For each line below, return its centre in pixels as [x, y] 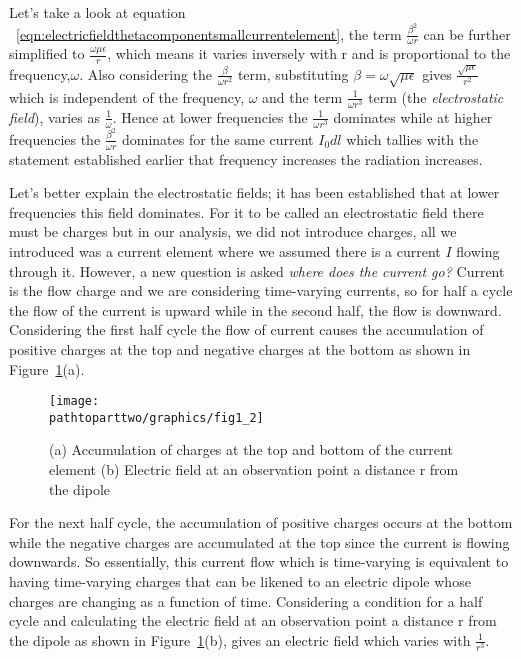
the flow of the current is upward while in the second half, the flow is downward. [255, 309]
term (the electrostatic [436, 96]
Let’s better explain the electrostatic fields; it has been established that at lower [254, 192]
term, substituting [293, 73]
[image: [74, 401]
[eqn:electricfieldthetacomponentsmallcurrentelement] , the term [209, 33]
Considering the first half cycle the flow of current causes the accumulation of [246, 329]
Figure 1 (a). [47, 368]
